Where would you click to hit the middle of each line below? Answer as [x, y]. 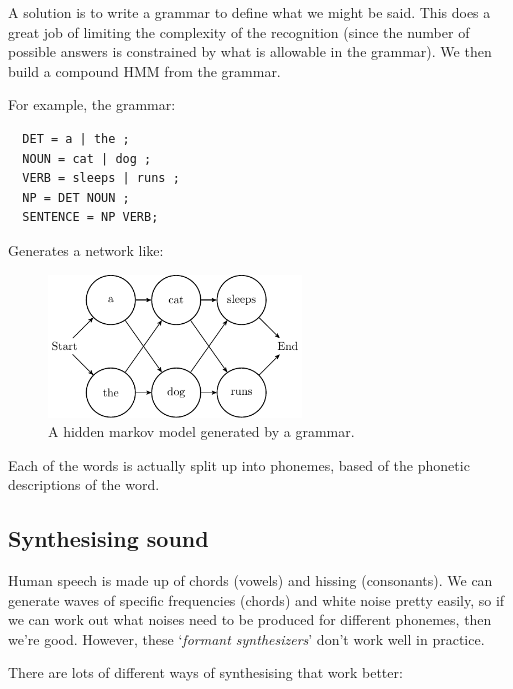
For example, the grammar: [92, 104]
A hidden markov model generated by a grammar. [201, 431]
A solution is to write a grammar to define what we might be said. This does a [249, 12]
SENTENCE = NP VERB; [90, 217]
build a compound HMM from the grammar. [144, 70]
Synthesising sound [108, 538]
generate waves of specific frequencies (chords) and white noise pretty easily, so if [256, 599]
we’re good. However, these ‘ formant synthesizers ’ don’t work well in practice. [246, 638]
